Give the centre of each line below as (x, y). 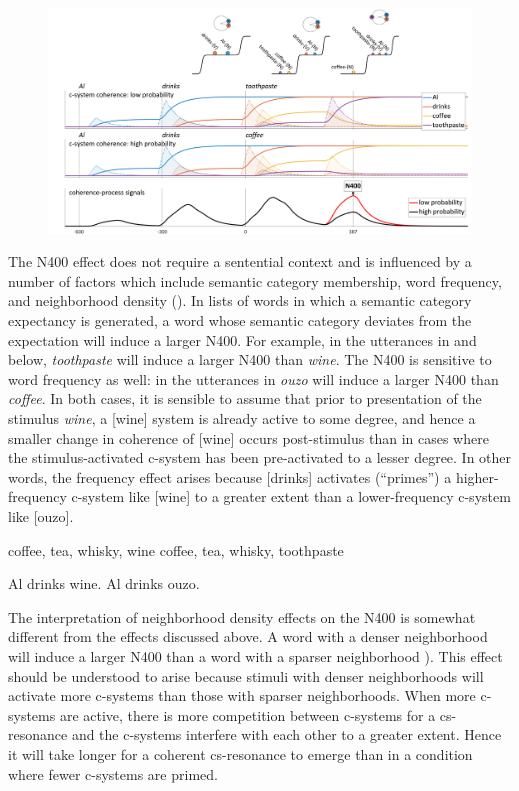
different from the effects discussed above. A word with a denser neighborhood (248, 636)
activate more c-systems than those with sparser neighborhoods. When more (242, 695)
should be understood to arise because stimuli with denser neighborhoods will (246, 675)
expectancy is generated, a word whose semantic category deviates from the (240, 320)
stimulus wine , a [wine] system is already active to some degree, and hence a (242, 418)
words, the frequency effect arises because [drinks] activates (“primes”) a (230, 476)
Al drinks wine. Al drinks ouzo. (104, 583)
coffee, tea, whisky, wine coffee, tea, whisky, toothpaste (176, 549)
